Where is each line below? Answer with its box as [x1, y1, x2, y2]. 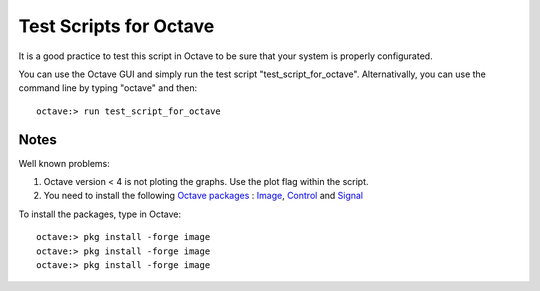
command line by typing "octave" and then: [18, 82, 198, 94]
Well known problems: [18, 157, 110, 169]
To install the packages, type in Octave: [18, 208, 182, 220]
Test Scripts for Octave [18, 15, 215, 37]
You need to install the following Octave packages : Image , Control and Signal [43, 190, 364, 202]
